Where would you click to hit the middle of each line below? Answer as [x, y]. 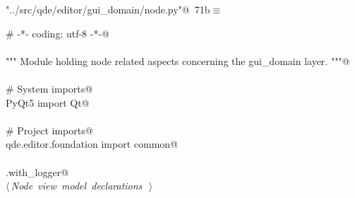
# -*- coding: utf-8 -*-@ [58, 33]
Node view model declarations [77, 186]
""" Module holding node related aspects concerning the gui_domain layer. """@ [178, 60]
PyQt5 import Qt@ [48, 102]
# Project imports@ [49, 130]
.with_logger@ [37, 171]
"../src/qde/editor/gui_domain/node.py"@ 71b [108, 9]
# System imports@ [49, 88]
